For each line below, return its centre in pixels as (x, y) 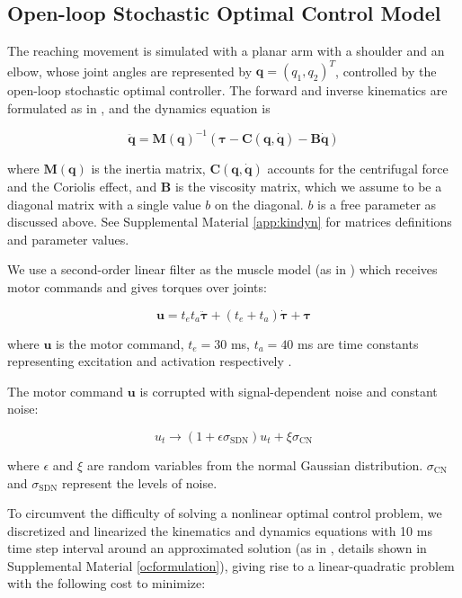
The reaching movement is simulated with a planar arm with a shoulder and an (226, 51)
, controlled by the (386, 71)
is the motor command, (120, 343)
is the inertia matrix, (148, 168)
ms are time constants (358, 343)
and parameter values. (68, 239)
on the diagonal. (259, 204)
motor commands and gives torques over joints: (137, 286)
